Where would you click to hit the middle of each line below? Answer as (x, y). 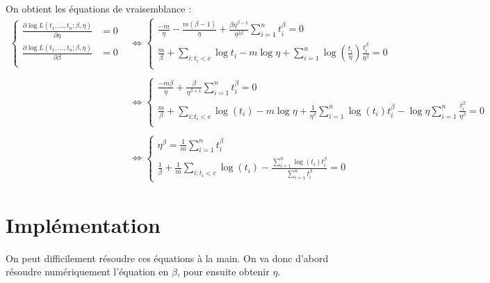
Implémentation (83, 224)
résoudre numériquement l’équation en (87, 272)
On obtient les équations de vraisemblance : (99, 8)
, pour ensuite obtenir (223, 272)
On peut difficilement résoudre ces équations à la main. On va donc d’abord (167, 258)
